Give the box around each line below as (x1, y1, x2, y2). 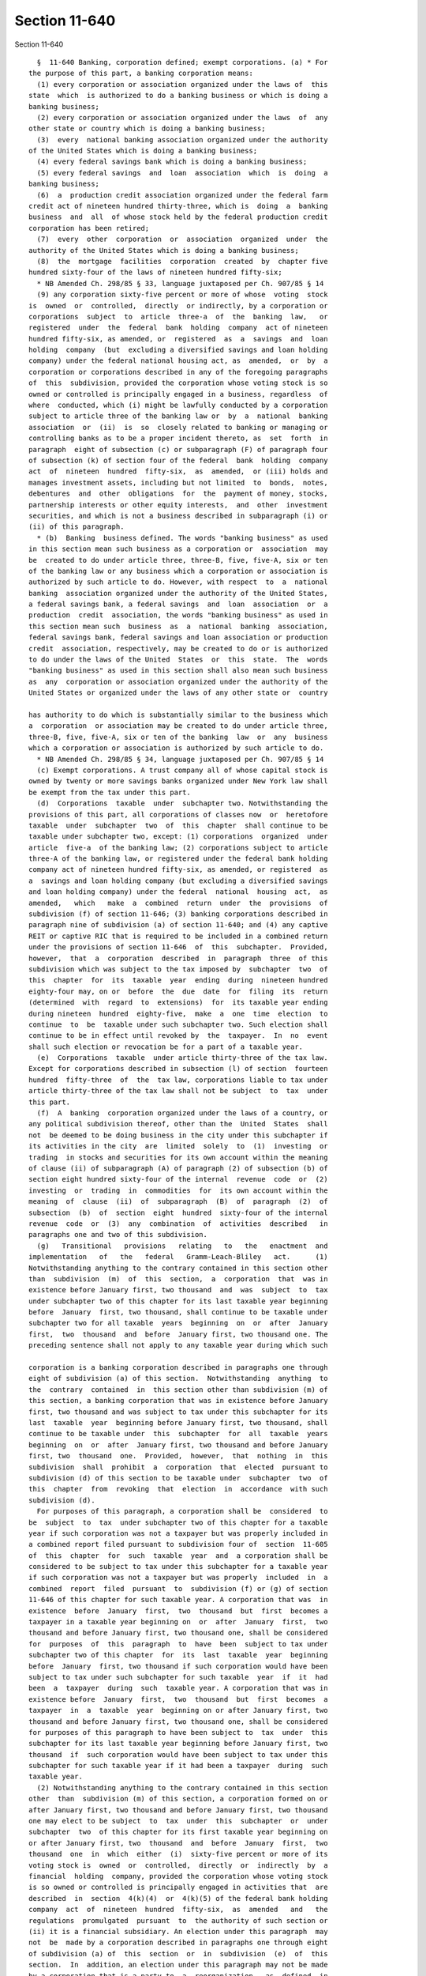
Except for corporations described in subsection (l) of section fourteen (28, 1064, 328, 1073)
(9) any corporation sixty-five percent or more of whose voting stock (36, 290, 328, 300)
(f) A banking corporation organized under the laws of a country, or (36, 1109, 328, 1118)
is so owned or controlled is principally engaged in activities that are (28, 1883, 328, 1892)
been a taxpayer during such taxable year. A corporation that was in (28, 1684, 328, 1693)
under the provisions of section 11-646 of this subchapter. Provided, (28, 943, 328, 952)
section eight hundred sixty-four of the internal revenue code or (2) (28, 1175, 328, 1184)
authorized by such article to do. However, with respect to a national (28, 578, 328, 586)
